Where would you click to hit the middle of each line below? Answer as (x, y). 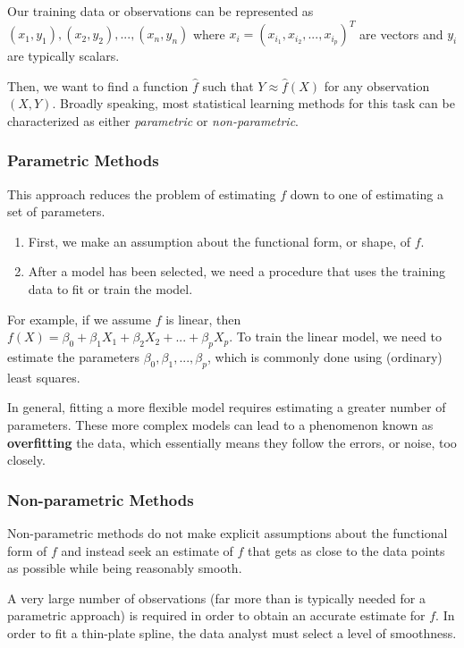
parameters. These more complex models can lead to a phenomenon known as (220, 425)
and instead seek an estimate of (147, 550)
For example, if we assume (79, 319)
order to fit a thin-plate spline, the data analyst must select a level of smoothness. (232, 633)
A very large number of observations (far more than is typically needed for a (216, 598)
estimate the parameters (73, 357)
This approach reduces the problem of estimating (142, 194)
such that (228, 85)
